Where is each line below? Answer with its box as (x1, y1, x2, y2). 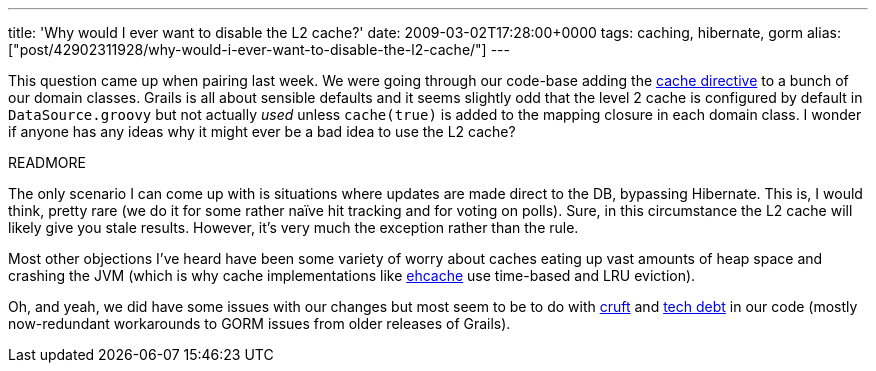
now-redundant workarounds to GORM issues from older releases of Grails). (8, 315, 511, 332)
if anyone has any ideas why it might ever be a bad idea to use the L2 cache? (8, 123, 516, 140)
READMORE (8, 154, 86, 171)
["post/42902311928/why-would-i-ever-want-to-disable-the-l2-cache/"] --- (8, 41, 510, 58)
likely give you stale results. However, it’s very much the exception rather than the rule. (8, 219, 579, 236)
